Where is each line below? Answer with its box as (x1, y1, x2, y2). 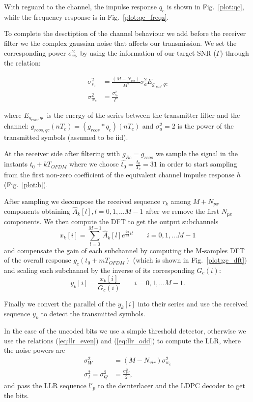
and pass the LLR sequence (4, 380, 86, 390)
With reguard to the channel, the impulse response (4, 1, 157, 11)
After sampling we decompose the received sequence (4, 196, 160, 206)
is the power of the (177, 121, 234, 131)
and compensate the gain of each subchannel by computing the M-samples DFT (4, 245, 245, 255)
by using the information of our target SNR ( (80, 47, 216, 58)
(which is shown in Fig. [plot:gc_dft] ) (133, 255, 247, 265)
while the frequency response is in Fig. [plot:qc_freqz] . (4, 11, 169, 22)
